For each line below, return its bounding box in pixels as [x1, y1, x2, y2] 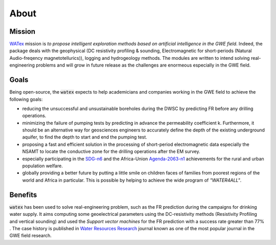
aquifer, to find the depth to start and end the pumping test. [22, 134, 148, 140]
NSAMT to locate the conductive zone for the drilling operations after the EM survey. [22, 148, 200, 154]
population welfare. [22, 163, 63, 169]
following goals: [9, 96, 43, 102]
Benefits [9, 190, 37, 199]
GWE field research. [9, 233, 52, 239]
